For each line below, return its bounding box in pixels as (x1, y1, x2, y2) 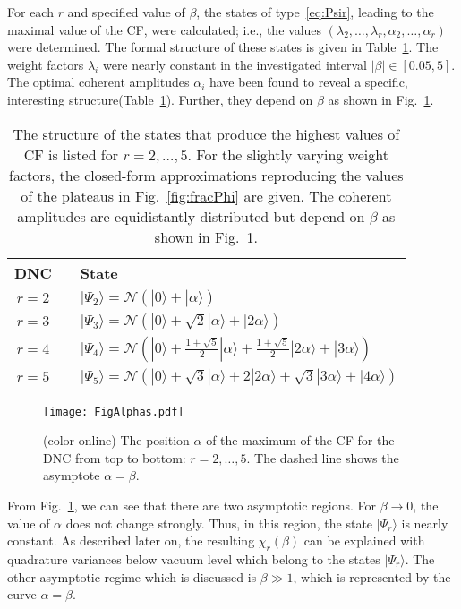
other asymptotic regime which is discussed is (7, 567, 257, 586)
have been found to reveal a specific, (209, 73, 408, 91)
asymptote (43, 466, 100, 485)
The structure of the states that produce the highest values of (13, 123, 400, 144)
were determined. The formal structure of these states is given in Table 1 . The (7, 38, 439, 56)
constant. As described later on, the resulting (7, 531, 255, 550)
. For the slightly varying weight (187, 143, 388, 165)
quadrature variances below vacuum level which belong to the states (7, 549, 380, 568)
